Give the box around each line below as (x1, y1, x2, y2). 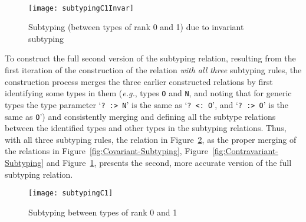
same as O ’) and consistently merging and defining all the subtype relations (5, 110, 276, 122)
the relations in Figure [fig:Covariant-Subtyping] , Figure (5, 145, 208, 157)
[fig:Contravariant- (212, 145, 278, 157)
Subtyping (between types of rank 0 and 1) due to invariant (28, 21, 244, 33)
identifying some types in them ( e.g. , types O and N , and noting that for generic (5, 87, 292, 99)
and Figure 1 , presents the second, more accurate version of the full (46, 156, 292, 168)
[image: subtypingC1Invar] (28, 4, 134, 12)
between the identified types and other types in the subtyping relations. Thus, (5, 122, 287, 134)
